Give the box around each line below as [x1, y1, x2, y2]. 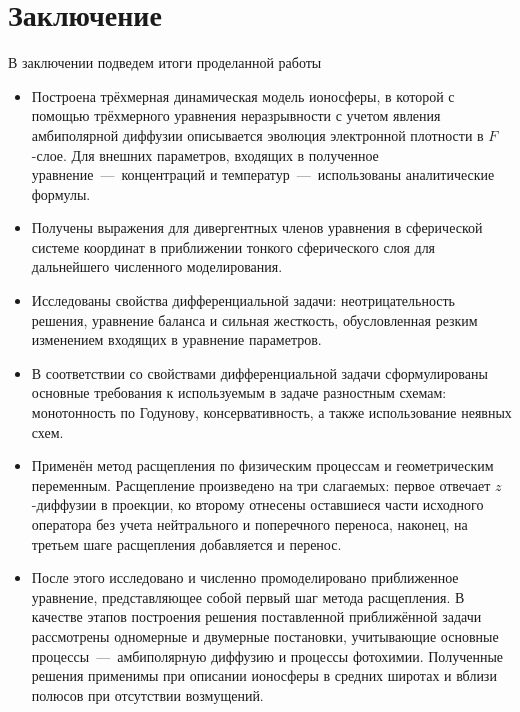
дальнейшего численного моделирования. [31, 256, 283, 277]
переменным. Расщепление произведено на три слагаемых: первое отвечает [31, 474, 491, 495]
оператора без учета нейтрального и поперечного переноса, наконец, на [31, 514, 468, 534]
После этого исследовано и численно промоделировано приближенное [31, 567, 459, 588]
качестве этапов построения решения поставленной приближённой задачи [31, 606, 482, 627]
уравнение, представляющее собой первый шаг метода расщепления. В [31, 586, 465, 607]
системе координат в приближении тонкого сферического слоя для [31, 236, 436, 257]
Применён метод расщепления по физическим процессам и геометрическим [31, 455, 494, 476]
